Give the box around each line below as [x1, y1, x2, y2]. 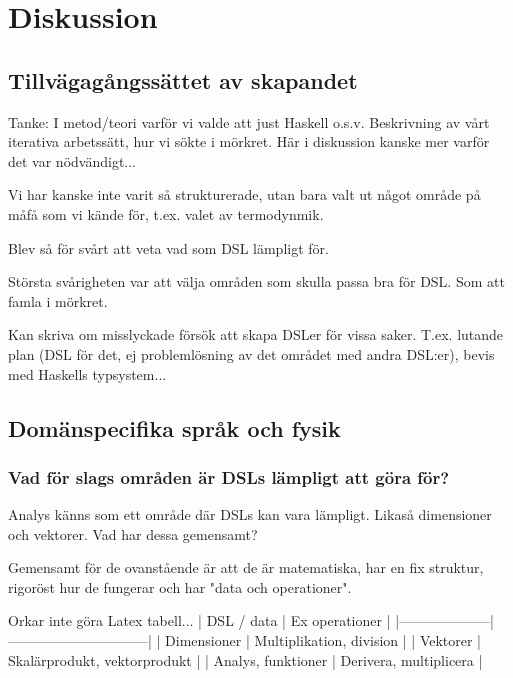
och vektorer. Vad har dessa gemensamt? [8, 523, 258, 544]
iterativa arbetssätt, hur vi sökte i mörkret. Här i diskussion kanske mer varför [8, 131, 490, 152]
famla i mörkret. [8, 290, 108, 311]
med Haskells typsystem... [8, 363, 167, 384]
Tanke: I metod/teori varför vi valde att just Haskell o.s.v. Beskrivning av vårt [8, 111, 490, 132]
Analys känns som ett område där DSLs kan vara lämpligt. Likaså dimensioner [8, 504, 492, 525]
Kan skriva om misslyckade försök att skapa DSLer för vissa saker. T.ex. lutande [8, 324, 504, 345]
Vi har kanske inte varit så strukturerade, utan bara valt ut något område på [8, 184, 481, 205]
